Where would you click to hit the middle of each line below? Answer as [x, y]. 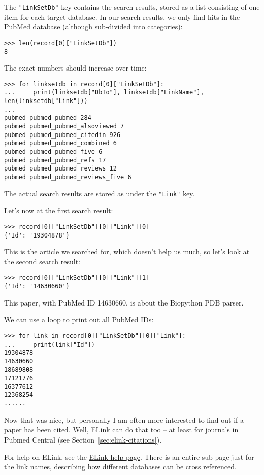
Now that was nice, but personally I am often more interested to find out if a [124, 419]
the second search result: [42, 261]
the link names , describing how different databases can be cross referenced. [120, 467]
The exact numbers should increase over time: [75, 68]
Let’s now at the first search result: [59, 210]
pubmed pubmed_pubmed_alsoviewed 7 [64, 127]
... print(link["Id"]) [49, 344]
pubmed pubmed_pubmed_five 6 [53, 152]
